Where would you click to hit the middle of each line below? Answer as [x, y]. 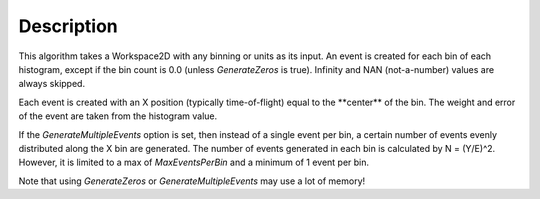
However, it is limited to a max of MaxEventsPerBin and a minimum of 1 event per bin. [194, 162]
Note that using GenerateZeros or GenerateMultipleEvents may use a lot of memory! [192, 181]
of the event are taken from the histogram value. [118, 116]
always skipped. [51, 84]
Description [68, 26]
